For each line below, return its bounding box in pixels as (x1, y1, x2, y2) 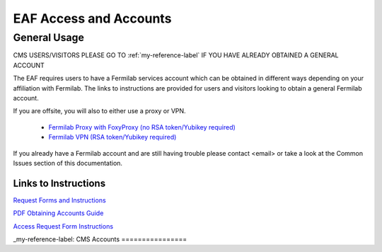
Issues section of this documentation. (13, 159, 123, 167)
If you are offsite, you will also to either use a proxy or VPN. (13, 107, 187, 115)
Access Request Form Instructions (13, 222, 113, 230)
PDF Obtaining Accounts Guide (13, 209, 104, 217)
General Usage (13, 31, 85, 44)
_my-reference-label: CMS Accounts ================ (13, 234, 187, 244)
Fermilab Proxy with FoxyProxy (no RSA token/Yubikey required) (48, 122, 236, 131)
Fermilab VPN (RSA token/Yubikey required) (48, 133, 177, 142)
